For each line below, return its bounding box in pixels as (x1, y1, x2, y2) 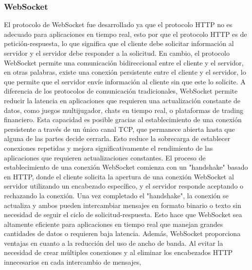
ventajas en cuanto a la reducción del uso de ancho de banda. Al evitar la (4, 238, 223, 248)
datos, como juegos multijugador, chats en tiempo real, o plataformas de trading (4, 105, 244, 115)
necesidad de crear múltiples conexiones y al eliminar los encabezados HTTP (4, 247, 233, 257)
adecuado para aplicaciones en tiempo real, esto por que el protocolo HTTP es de (4, 29, 247, 39)
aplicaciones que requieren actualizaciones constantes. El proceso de (4, 152, 206, 162)
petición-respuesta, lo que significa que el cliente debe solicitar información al (4, 38, 234, 48)
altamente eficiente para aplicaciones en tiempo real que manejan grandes (4, 219, 223, 229)
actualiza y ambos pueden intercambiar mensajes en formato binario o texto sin (4, 200, 241, 210)
